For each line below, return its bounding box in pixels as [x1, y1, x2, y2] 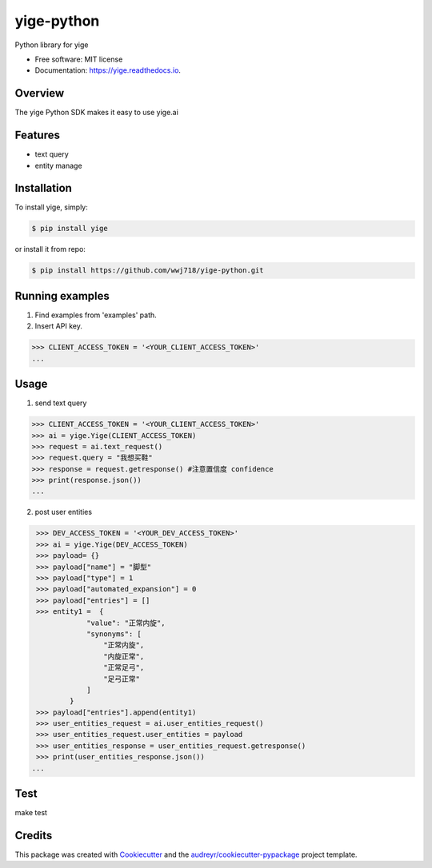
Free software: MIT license [34, 54, 123, 64]
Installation [14, 181, 72, 195]
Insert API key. [34, 321, 83, 331]
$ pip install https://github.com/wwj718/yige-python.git [31, 266, 264, 275]
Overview [14, 86, 65, 100]
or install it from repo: [14, 245, 86, 254]
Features [14, 129, 60, 142]
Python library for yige [14, 40, 89, 50]
